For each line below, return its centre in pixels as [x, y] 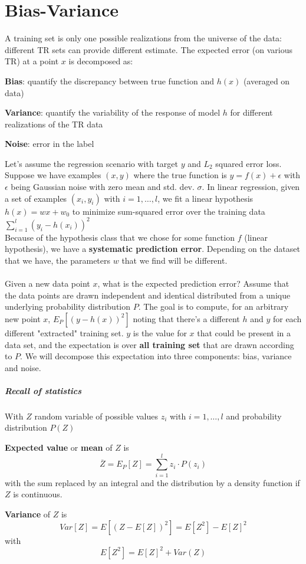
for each [287, 318]
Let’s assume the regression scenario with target [91, 163]
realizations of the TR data [54, 124]
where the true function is [180, 175]
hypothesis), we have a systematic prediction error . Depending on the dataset [152, 249]
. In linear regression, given [251, 187]
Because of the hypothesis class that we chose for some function [120, 237]
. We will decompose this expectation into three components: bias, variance [156, 356]
